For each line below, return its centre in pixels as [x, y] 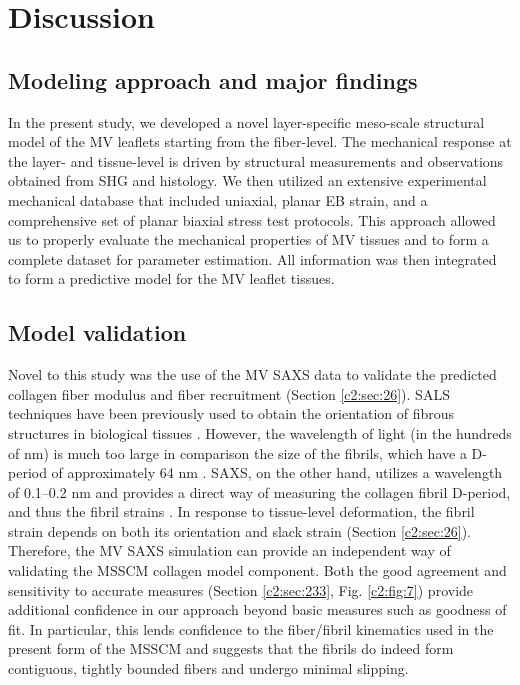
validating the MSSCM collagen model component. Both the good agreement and [257, 570]
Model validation [97, 332]
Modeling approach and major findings [213, 79]
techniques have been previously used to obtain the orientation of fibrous [231, 413]
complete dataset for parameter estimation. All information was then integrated [252, 258]
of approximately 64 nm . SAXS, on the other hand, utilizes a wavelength [277, 472]
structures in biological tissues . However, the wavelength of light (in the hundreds [260, 432]
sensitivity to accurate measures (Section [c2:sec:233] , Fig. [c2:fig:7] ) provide [241, 589]
